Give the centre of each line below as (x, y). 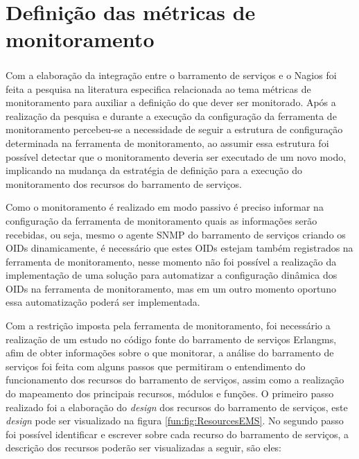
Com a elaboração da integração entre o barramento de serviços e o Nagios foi (171, 75)
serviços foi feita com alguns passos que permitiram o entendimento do (156, 366)
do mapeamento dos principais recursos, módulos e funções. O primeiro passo (170, 393)
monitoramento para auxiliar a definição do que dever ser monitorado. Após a (171, 102)
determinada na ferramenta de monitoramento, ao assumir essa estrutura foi (167, 142)
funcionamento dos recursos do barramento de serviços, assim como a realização (175, 380)
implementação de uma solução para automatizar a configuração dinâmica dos (172, 275)
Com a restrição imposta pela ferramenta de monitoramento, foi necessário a (168, 326)
